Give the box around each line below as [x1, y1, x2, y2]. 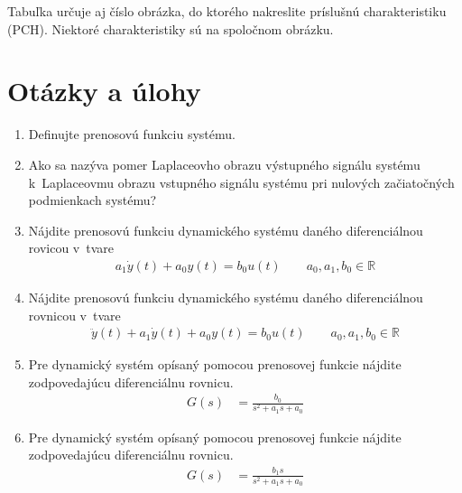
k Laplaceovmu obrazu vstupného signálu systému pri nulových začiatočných [28, 172, 455, 191]
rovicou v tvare [28, 238, 114, 257]
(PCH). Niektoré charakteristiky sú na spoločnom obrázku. [7, 19, 334, 38]
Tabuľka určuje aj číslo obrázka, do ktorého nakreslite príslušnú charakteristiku [7, 2, 447, 20]
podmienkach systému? [28, 191, 157, 209]
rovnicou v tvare [28, 305, 121, 324]
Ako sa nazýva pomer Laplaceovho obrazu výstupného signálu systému [28, 154, 420, 173]
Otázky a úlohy [7, 72, 201, 109]
